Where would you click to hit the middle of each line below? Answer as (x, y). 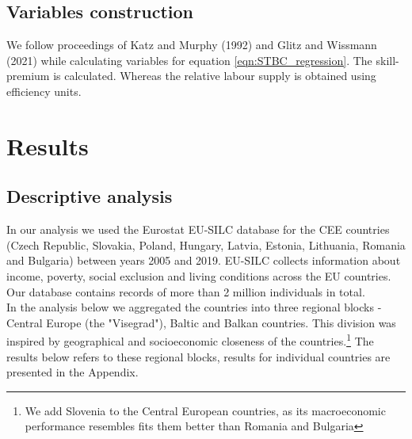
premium (28, 76)
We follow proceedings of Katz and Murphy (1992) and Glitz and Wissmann (192, 45)
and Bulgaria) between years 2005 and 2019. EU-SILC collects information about (204, 260)
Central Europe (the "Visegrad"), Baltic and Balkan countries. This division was (201, 322)
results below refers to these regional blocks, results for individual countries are (198, 356)
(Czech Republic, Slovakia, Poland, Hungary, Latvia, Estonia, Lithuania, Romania (206, 244)
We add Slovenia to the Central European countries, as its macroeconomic (205, 410)
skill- (387, 60)
